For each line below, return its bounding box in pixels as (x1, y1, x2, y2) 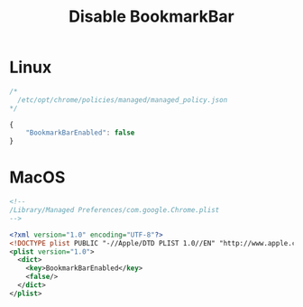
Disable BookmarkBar (69, 6, 234, 27)
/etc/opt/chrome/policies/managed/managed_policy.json (17, 95, 228, 105)
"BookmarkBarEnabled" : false (25, 128, 135, 137)
